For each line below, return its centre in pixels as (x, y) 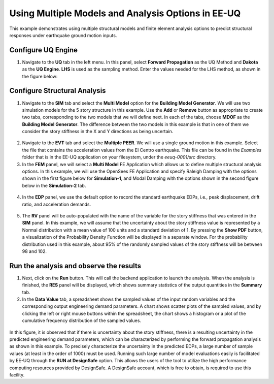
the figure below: (40, 76)
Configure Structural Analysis (58, 91)
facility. (17, 375)
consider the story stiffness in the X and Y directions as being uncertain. (98, 132)
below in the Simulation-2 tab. (54, 185)
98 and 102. (35, 251)
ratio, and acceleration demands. (57, 204)
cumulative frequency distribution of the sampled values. (82, 321)
